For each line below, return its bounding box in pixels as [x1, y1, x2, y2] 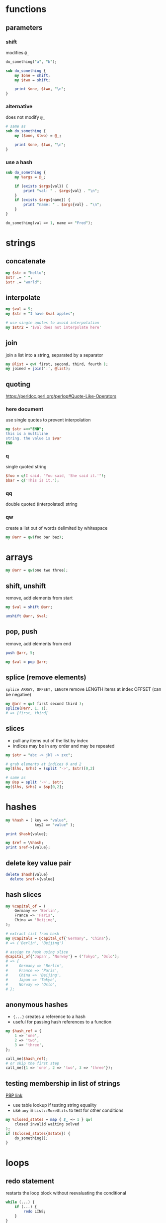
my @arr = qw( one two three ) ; [5, 568, 69, 573]
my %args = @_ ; [14, 175, 46, 180]
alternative [5, 103, 33, 110]
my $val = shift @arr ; [5, 605, 53, 610]
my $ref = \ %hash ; [5, 840, 44, 845]
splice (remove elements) [5, 673, 86, 681]
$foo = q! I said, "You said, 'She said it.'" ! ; [5, 473, 106, 478]
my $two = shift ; [14, 77, 51, 83]
